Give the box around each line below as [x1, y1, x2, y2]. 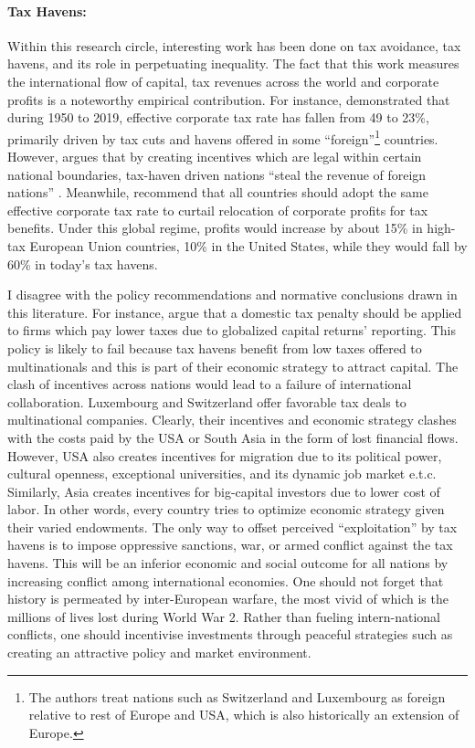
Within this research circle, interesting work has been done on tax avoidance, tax [7, 36, 461, 55]
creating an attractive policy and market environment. [7, 643, 311, 662]
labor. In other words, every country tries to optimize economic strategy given [7, 500, 445, 519]
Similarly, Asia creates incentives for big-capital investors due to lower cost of [7, 481, 440, 500]
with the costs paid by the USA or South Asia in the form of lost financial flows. [7, 427, 459, 447]
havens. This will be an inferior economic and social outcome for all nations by [7, 553, 449, 573]
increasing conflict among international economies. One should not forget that [7, 571, 444, 590]
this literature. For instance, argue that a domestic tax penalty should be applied [7, 302, 462, 321]
